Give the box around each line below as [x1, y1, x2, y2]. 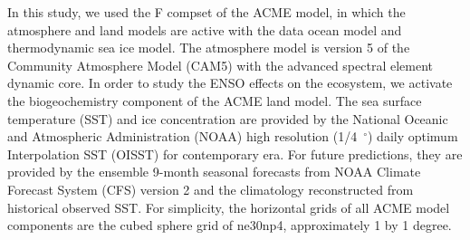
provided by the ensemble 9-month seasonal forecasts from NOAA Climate [7, 162, 421, 181]
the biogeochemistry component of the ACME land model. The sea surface [7, 91, 422, 110]
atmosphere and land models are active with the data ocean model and [7, 20, 402, 39]
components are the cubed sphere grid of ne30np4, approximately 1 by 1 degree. [7, 216, 452, 235]
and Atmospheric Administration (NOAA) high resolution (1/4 [7, 127, 358, 146]
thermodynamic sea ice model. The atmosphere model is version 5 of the [7, 38, 410, 57]
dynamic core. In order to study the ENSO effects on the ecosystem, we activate [7, 73, 453, 92]
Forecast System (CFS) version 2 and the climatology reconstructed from [7, 179, 414, 198]
